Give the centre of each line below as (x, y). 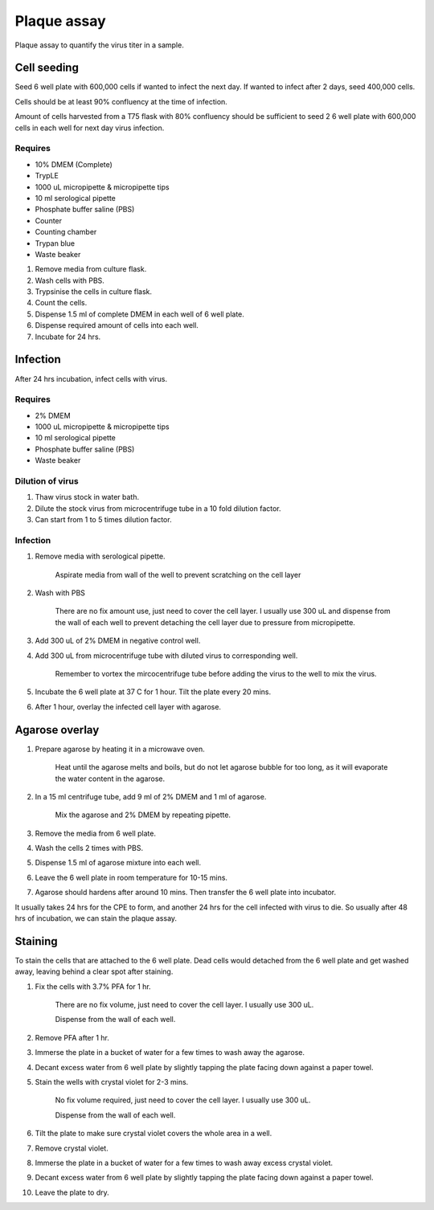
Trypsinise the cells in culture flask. (94, 292)
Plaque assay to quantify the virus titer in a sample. (99, 45)
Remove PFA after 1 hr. (72, 1037)
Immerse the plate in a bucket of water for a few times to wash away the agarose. (170, 1053)
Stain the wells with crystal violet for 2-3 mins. (112, 1082)
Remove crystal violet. (72, 1148)
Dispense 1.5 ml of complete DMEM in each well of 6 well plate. (140, 314)
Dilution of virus (47, 481)
